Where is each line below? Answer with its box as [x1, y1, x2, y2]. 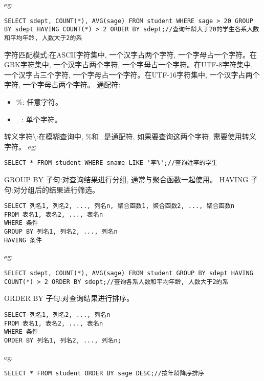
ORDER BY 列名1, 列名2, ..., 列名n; [4, 336, 121, 344]
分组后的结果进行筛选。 [20, 184, 99, 195]
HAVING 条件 [4, 236, 42, 244]
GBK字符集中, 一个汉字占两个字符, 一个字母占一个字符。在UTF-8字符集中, [4, 59, 253, 70]
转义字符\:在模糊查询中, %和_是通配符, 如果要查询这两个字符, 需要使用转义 [4, 131, 256, 142]
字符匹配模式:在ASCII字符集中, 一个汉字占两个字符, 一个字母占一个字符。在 [4, 49, 257, 60]
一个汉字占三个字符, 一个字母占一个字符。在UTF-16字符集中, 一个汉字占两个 [4, 69, 260, 80]
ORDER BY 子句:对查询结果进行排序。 [4, 293, 134, 303]
